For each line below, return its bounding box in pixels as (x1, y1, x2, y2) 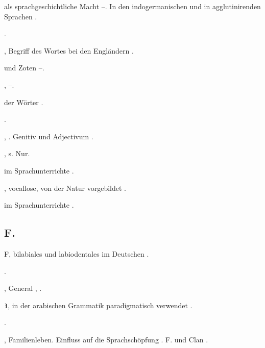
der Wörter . (4, 96, 43, 107)
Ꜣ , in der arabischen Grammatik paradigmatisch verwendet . (4, 300, 192, 310)
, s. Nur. (4, 148, 30, 159)
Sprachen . (4, 11, 37, 21)
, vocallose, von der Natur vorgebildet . (4, 182, 126, 193)
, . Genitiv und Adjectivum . (4, 131, 93, 141)
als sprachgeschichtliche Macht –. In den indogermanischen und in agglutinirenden (4, 1, 261, 11)
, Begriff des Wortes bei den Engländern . (4, 45, 134, 56)
